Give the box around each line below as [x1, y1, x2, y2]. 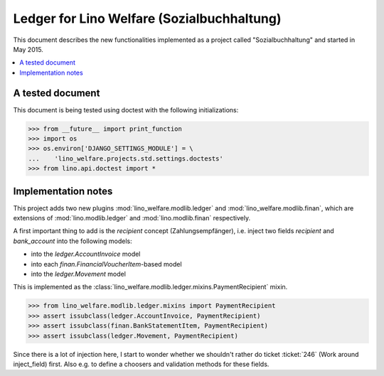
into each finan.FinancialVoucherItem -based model [31, 259, 182, 268]
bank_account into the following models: [13, 237, 132, 245]
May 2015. [13, 45, 44, 53]
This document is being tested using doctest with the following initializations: [13, 105, 239, 114]
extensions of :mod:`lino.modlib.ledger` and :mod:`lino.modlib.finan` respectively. [13, 214, 251, 222]
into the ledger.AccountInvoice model [31, 249, 141, 259]
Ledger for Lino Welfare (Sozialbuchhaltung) [13, 11, 282, 26]
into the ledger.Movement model [31, 270, 126, 279]
